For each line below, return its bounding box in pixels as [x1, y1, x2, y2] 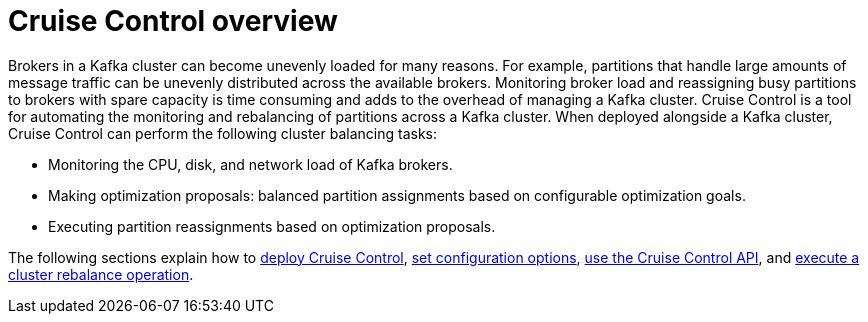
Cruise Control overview [8, 4, 338, 38]
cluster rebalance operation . [8, 265, 194, 283]
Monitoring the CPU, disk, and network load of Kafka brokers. [48, 155, 453, 173]
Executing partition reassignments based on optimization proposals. [48, 217, 496, 235]
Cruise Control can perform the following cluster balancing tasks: [8, 124, 438, 142]
